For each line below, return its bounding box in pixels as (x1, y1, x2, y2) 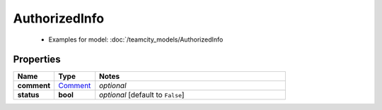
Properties (13, 54, 61, 66)
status (17, 90, 40, 100)
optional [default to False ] (99, 90, 185, 100)
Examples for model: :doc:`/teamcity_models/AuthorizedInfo (48, 35, 224, 44)
